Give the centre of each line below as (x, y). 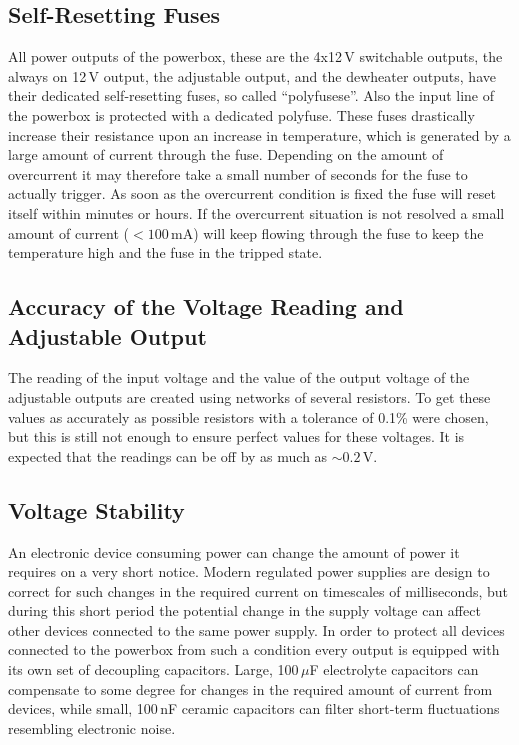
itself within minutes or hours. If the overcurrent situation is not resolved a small (256, 212)
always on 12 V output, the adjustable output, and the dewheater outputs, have (252, 75)
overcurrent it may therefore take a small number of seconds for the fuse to (238, 173)
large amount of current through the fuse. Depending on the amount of (226, 154)
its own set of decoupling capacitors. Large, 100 (153, 669)
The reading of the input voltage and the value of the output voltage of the (239, 377)
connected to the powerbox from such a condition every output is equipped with (254, 649)
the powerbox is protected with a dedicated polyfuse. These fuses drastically (241, 114)
